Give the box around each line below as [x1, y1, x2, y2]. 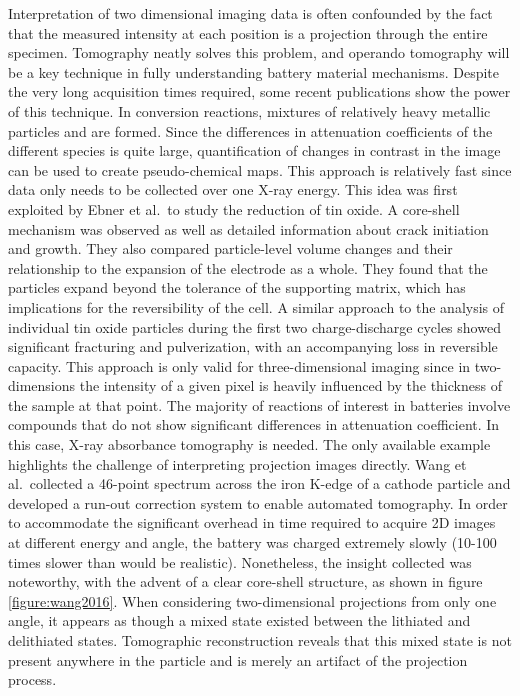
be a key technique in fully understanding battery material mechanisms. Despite [8, 61, 500, 82]
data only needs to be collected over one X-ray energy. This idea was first [8, 179, 458, 200]
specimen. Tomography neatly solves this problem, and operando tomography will [8, 42, 510, 63]
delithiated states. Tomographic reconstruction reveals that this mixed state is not [8, 630, 512, 650]
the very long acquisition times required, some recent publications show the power [8, 81, 511, 102]
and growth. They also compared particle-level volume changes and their [8, 238, 453, 259]
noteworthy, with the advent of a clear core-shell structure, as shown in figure [8, 571, 483, 592]
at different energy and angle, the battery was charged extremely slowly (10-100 [8, 532, 497, 553]
